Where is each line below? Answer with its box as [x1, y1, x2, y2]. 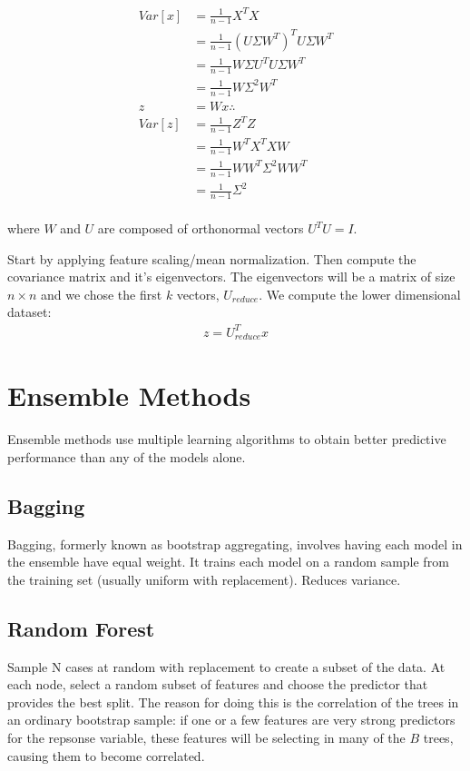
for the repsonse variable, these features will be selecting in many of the [7, 727, 406, 746]
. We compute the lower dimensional [259, 284, 461, 303]
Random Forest [7, 614, 155, 642]
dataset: [7, 302, 52, 321]
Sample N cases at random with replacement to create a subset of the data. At [7, 657, 446, 676]
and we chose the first [41, 284, 162, 303]
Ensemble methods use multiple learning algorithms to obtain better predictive [7, 430, 446, 449]
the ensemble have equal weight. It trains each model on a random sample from [7, 552, 449, 571]
